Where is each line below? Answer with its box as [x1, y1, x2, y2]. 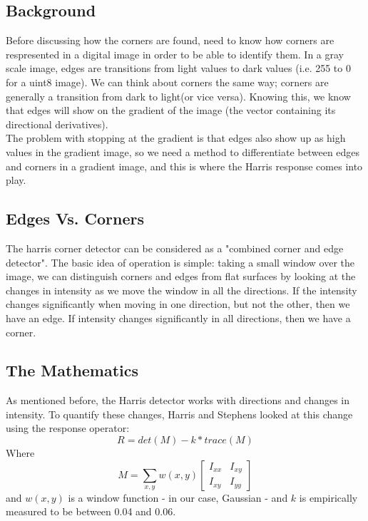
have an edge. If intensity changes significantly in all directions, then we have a [6, 310, 351, 325]
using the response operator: [6, 421, 130, 435]
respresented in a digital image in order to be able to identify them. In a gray [6, 46, 344, 61]
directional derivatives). [6, 116, 108, 131]
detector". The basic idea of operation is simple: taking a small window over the [6, 254, 355, 269]
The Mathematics [6, 359, 139, 381]
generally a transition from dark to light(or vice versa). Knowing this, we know [6, 88, 351, 103]
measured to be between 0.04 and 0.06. [6, 504, 176, 519]
